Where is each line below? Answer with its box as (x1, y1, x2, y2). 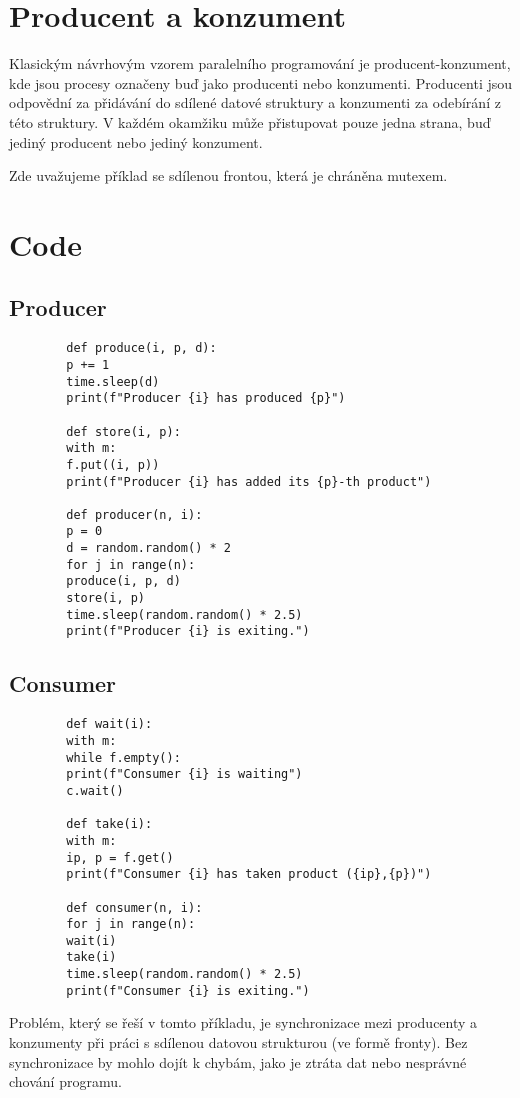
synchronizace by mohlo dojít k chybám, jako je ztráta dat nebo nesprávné (9, 1051, 467, 1072)
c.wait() (66, 783, 124, 798)
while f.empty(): (66, 750, 181, 765)
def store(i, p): (66, 424, 181, 439)
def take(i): (66, 817, 153, 832)
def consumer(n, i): (66, 900, 203, 915)
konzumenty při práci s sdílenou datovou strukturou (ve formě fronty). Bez (9, 1032, 468, 1053)
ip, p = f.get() (66, 850, 174, 865)
